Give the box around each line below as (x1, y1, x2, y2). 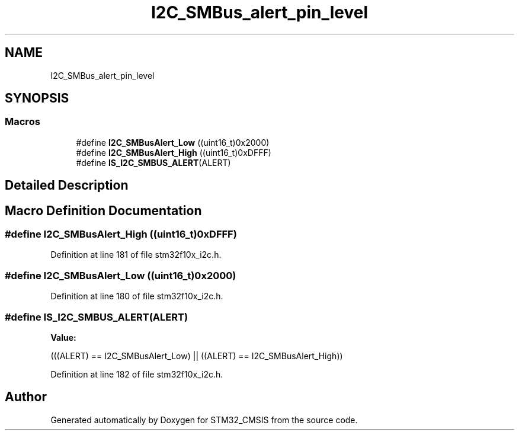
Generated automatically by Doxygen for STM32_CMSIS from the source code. (50, 414, 358, 425)
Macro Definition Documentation (5, 203, 202, 218)
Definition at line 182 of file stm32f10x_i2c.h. (50, 369, 223, 379)
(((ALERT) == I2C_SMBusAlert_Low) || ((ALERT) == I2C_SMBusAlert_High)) (50, 350, 343, 361)
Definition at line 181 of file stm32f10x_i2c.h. (50, 250, 222, 260)
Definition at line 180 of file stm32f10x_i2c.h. (50, 291, 223, 302)
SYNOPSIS (5, 91, 69, 106)
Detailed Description (5, 178, 129, 193)
